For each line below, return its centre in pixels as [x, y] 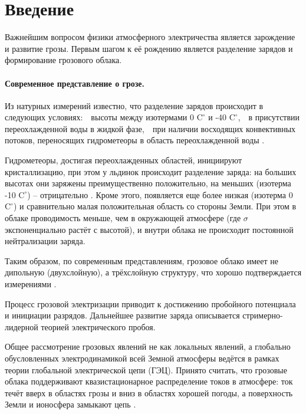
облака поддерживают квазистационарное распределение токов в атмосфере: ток [149, 381]
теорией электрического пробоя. [98, 326]
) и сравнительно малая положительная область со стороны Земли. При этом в [155, 206]
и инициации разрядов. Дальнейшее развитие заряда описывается [122, 315]
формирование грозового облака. [63, 60]
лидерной [22, 326]
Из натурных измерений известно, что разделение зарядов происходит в [134, 105]
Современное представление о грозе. [75, 83]
